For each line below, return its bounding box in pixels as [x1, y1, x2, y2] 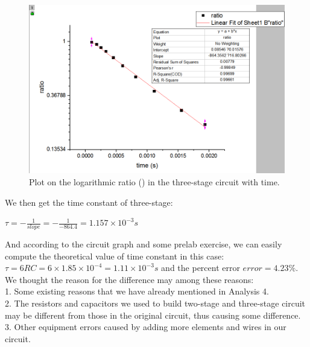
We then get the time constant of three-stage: [5, 196, 173, 208]
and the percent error [161, 261, 240, 274]
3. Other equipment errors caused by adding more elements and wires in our [5, 320, 286, 333]
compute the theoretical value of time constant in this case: [5, 249, 224, 262]
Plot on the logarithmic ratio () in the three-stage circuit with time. [29, 175, 280, 188]
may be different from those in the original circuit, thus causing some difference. [5, 308, 301, 321]
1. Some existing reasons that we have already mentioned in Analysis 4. [5, 285, 269, 298]
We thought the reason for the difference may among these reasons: [5, 273, 254, 285]
